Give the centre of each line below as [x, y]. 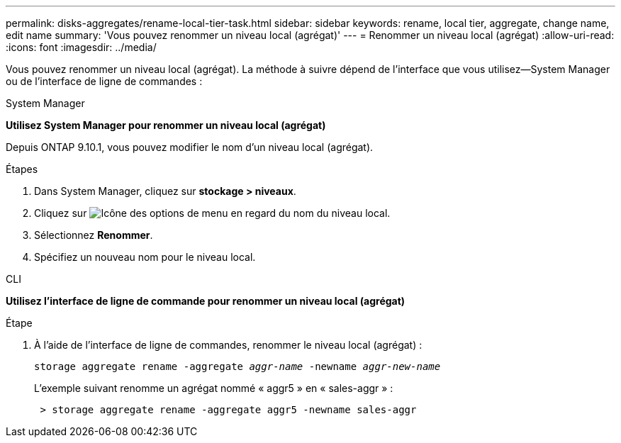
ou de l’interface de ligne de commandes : [104, 81]
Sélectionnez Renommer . [94, 235]
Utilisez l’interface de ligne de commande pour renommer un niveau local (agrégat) [206, 301]
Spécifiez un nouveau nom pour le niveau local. [145, 257]
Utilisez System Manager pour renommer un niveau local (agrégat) [166, 125]
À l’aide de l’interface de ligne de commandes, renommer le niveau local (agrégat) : [228, 345]
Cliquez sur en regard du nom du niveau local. [212, 213]
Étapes [22, 169]
